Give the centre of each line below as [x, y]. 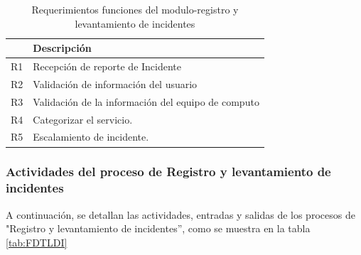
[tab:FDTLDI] [37, 242]
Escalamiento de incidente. [91, 137]
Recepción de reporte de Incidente [107, 66]
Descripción [62, 48]
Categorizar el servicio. [83, 119]
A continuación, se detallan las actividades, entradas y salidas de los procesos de [180, 214]
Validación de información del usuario [115, 83]
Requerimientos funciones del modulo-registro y [135, 9]
